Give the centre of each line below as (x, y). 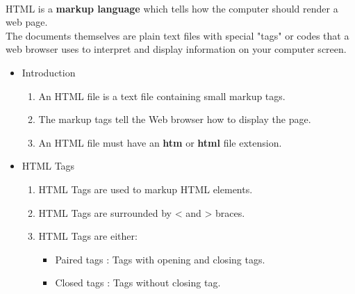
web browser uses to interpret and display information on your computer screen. (176, 49)
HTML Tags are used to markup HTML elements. (146, 189)
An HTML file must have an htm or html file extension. (160, 142)
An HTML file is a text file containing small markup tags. (162, 96)
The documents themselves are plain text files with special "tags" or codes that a (177, 35)
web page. (27, 22)
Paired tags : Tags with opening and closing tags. (160, 259)
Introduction (49, 72)
